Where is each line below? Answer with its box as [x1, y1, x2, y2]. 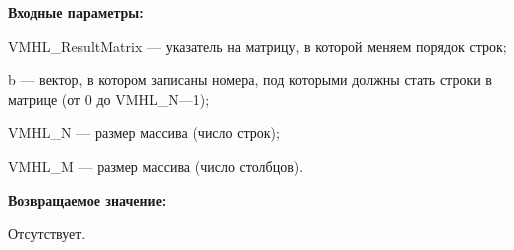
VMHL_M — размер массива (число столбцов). [8, 155, 304, 176]
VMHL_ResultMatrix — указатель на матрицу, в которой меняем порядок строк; [8, 35, 507, 56]
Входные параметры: [8, 2, 144, 22]
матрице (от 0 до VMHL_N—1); [8, 88, 210, 109]
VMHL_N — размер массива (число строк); [8, 122, 280, 143]
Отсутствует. [8, 223, 86, 244]
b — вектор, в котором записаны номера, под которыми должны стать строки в [8, 69, 492, 90]
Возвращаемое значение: [8, 189, 167, 210]
